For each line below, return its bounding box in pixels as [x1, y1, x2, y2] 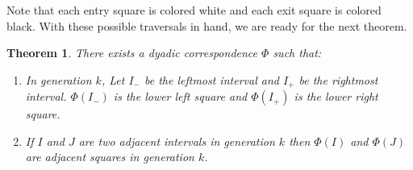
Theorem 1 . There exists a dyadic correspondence [6, 44, 258, 61]
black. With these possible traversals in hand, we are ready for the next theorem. [6, 17, 407, 34]
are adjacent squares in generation [25, 148, 194, 165]
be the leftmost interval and [144, 71, 279, 88]
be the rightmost [298, 71, 378, 88]
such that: [273, 44, 322, 61]
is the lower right [294, 88, 378, 105]
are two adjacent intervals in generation [78, 132, 275, 149]
